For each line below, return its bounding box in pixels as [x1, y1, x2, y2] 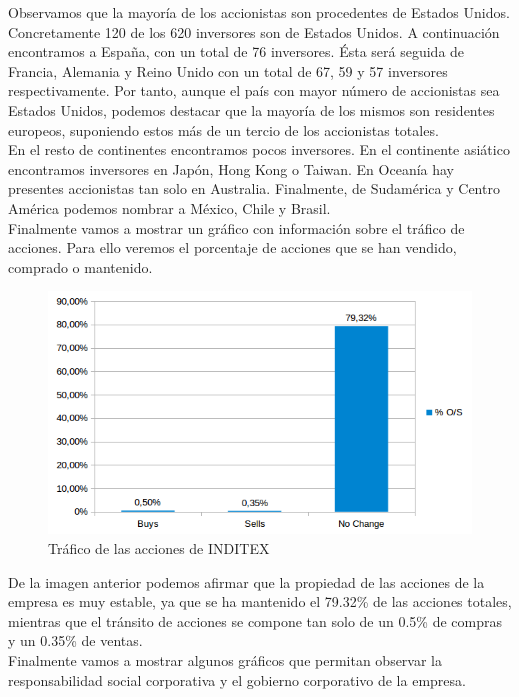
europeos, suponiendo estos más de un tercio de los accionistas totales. [8, 119, 439, 140]
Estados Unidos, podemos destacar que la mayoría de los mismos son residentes [8, 99, 495, 120]
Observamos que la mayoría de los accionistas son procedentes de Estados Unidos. [8, 2, 510, 22]
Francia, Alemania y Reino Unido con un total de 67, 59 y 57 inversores [8, 60, 448, 81]
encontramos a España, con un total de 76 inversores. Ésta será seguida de [8, 41, 465, 62]
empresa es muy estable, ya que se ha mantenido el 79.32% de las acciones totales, [8, 591, 512, 612]
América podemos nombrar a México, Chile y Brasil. [8, 197, 331, 218]
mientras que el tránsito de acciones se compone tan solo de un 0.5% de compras [8, 610, 503, 631]
